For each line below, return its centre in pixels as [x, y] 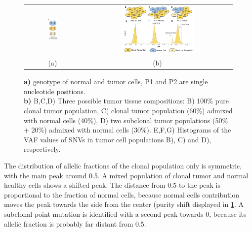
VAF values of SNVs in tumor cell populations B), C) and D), [118, 139]
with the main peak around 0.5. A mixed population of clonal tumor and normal [126, 175]
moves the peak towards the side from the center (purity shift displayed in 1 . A [124, 204]
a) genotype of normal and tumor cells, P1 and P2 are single [116, 82]
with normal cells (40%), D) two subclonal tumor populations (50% [126, 120]
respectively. [42, 149]
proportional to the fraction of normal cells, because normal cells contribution [122, 194]
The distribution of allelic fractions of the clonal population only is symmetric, [123, 166]
